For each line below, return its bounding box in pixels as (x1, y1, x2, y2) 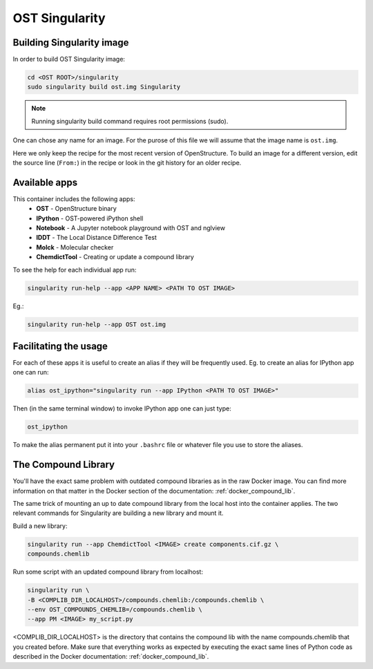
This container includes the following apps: (12, 194, 135, 203)
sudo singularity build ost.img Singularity (27, 83, 181, 91)
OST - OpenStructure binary (36, 205, 117, 213)
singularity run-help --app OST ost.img (27, 320, 166, 328)
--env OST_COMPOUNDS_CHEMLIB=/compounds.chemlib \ (27, 605, 203, 613)
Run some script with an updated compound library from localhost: (12, 567, 204, 576)
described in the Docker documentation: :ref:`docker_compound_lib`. (12, 652, 209, 661)
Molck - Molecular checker (36, 243, 114, 252)
